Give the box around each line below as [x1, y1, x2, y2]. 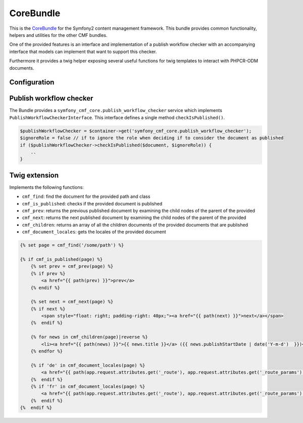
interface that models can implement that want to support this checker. [9, 48, 157, 55]
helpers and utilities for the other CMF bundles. [9, 32, 108, 38]
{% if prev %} [30, 271, 66, 276]
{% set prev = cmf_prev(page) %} [30, 263, 114, 270]
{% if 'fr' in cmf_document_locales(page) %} [30, 384, 145, 389]
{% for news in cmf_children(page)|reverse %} [30, 334, 148, 340]
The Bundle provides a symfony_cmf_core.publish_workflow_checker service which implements [9, 108, 222, 114]
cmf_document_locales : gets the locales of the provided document [22, 229, 166, 235]
